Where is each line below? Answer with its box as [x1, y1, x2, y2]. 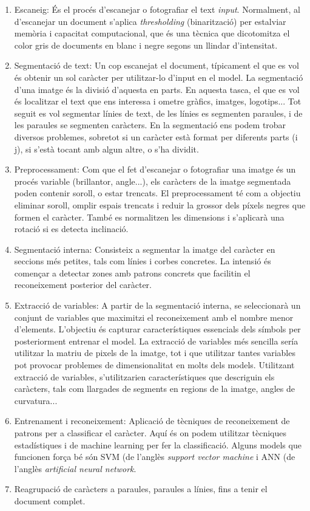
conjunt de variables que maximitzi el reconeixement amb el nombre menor [14, 310, 294, 323]
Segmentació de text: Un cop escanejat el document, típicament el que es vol [14, 59, 299, 72]
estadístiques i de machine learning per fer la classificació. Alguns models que [14, 438, 302, 451]
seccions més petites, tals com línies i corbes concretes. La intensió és [14, 255, 271, 267]
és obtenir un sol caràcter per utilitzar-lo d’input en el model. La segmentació [14, 70, 303, 83]
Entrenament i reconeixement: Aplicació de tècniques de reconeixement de [14, 414, 290, 427]
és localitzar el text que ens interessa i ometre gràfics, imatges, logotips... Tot [14, 95, 302, 108]
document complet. [14, 494, 86, 507]
